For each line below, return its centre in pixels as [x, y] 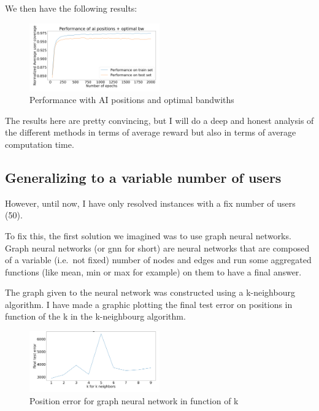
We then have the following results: [71, 8]
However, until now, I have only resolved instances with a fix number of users [150, 203]
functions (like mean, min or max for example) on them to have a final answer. [153, 271]
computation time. [40, 144]
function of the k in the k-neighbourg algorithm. [95, 316]
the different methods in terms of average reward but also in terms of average [151, 132]
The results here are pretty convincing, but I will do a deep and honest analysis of [159, 120]
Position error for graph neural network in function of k [134, 400]
